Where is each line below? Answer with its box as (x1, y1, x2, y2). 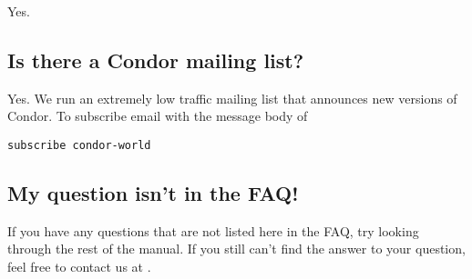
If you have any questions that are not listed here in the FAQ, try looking (7, 221, 419, 240)
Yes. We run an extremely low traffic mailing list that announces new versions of (7, 88, 457, 107)
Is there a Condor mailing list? (7, 45, 304, 74)
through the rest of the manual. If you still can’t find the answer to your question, (7, 239, 466, 258)
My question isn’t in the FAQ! (7, 179, 299, 207)
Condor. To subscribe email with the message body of (7, 106, 308, 125)
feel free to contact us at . (7, 257, 151, 276)
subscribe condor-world (7, 138, 151, 152)
